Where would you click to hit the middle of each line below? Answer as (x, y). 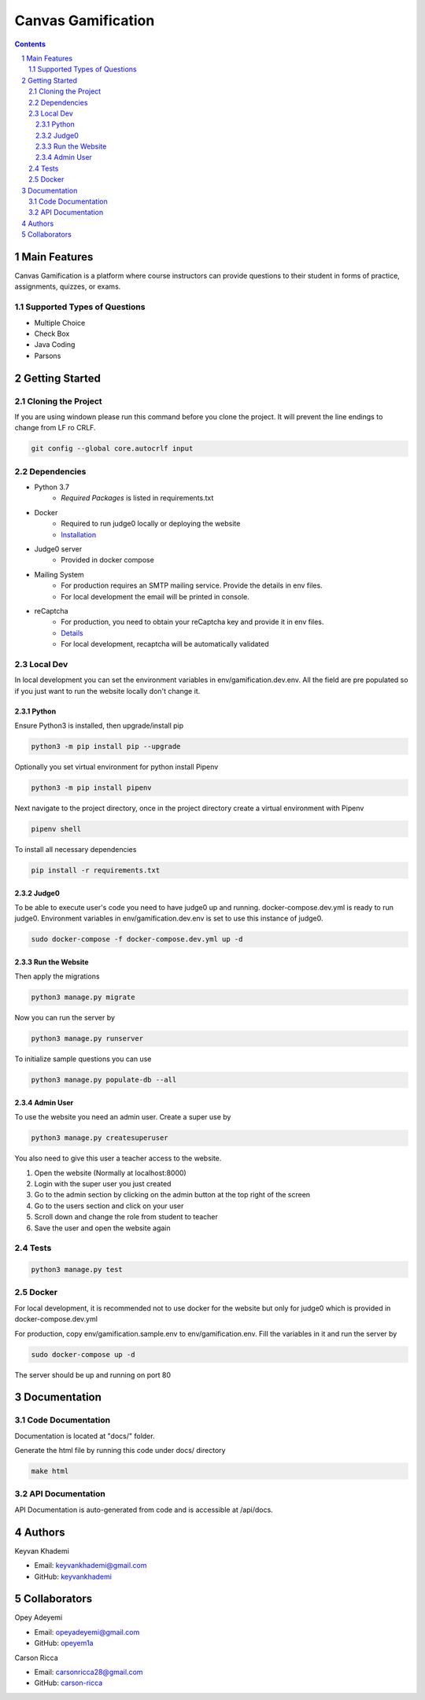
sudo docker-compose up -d (83, 1354)
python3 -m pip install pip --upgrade (106, 747)
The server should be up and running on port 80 (93, 1375)
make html (50, 1471)
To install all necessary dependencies (76, 849)
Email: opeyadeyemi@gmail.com (87, 1632)
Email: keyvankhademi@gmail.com (91, 1565)
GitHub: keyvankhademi (73, 1576)
